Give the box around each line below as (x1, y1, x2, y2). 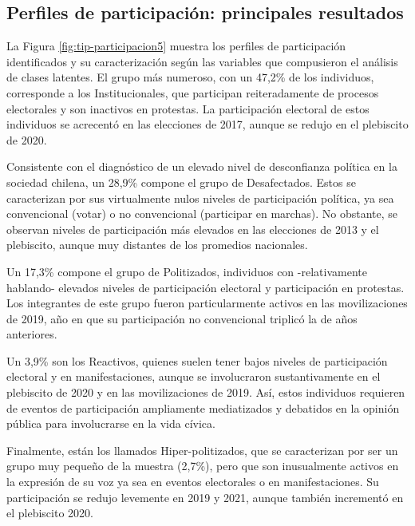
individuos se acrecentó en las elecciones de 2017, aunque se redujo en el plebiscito (6, 116, 409, 132)
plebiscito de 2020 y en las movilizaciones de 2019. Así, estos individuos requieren (6, 384, 405, 401)
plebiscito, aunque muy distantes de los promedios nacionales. (6, 236, 308, 253)
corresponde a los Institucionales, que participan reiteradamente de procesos (6, 84, 379, 101)
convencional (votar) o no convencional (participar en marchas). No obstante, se (6, 205, 397, 222)
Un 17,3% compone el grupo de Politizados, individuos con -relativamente (6, 263, 367, 279)
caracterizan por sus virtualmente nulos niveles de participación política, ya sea (6, 189, 394, 206)
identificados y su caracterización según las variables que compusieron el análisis (6, 53, 398, 69)
